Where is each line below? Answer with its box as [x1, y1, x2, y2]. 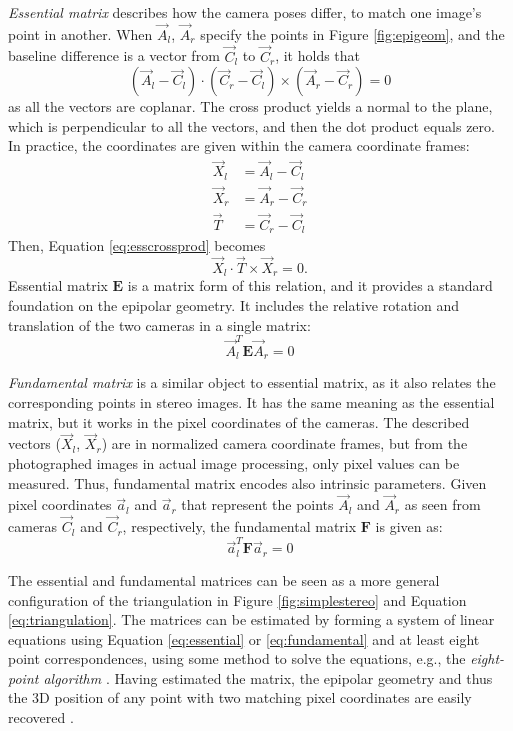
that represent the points [181, 494, 334, 515]
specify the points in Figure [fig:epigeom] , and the [200, 23, 505, 44]
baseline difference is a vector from [8, 45, 220, 66]
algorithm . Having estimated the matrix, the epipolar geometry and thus [43, 667, 493, 688]
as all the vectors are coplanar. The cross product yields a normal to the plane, [8, 96, 493, 117]
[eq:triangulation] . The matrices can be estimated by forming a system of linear [8, 609, 495, 630]
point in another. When [8, 23, 153, 44]
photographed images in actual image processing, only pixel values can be [8, 452, 460, 473]
